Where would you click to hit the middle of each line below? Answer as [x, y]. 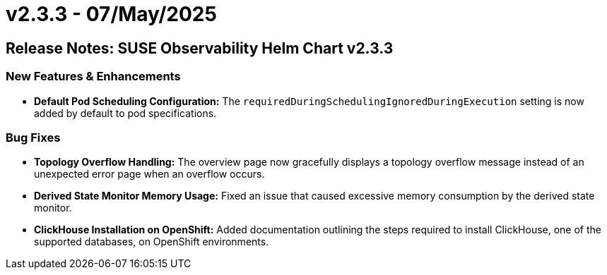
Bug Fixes [33, 137]
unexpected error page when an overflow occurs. [149, 174]
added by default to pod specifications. [125, 113]
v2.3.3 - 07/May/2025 [111, 14]
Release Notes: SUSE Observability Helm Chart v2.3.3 [200, 48]
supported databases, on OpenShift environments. [152, 242]
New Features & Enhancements [93, 77]
